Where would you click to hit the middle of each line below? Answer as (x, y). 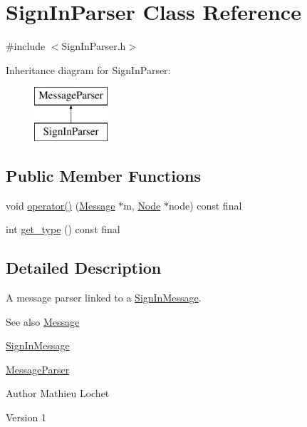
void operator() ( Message (61, 205)
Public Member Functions (103, 175)
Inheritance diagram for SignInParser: (88, 70)
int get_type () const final (63, 229)
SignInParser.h (94, 46)
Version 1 (26, 417)
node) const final (205, 205)
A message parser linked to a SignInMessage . (104, 298)
